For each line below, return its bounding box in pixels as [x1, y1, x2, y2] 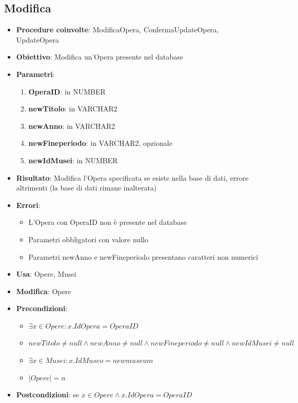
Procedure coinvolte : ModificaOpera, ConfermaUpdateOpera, [16, 24, 219, 35]
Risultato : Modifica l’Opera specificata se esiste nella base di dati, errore [16, 172, 249, 183]
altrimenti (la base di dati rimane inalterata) [16, 182, 157, 193]
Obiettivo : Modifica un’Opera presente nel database [16, 51, 184, 62]
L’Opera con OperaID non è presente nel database [28, 217, 187, 227]
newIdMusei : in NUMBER [28, 155, 118, 165]
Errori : [16, 199, 41, 210]
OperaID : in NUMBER [28, 86, 106, 97]
